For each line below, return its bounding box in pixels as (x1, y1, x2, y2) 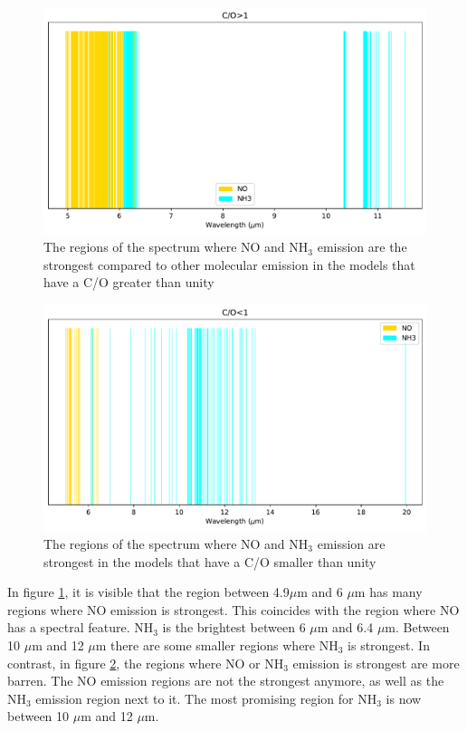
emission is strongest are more (292, 653, 460, 672)
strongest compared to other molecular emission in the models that (43, 255, 415, 274)
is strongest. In (348, 635, 430, 654)
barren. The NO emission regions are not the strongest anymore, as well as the (7, 671, 444, 690)
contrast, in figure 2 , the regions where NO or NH (7, 653, 284, 672)
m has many (354, 582, 423, 601)
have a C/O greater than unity (43, 273, 214, 292)
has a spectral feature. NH (7, 618, 154, 637)
